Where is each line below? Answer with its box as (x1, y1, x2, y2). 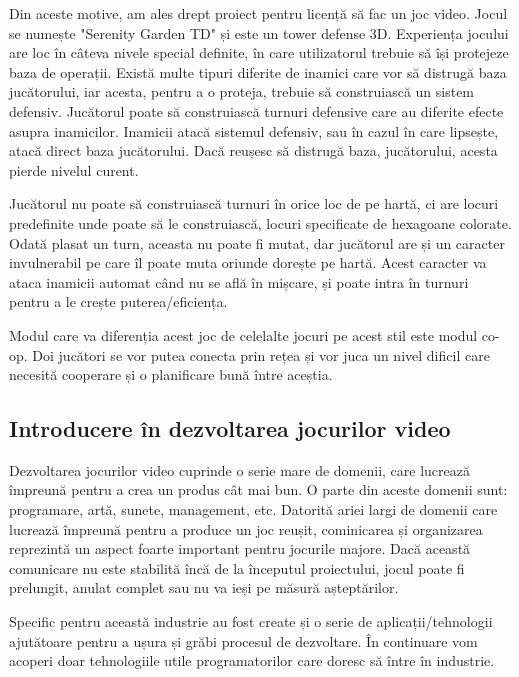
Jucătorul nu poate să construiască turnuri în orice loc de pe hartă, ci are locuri (9, 193, 499, 214)
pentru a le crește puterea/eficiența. (9, 291, 228, 312)
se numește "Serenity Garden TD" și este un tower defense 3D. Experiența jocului (9, 22, 509, 43)
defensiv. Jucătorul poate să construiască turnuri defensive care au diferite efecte (9, 100, 504, 121)
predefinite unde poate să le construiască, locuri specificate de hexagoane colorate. (9, 212, 512, 233)
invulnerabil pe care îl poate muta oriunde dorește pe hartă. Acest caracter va (9, 252, 487, 273)
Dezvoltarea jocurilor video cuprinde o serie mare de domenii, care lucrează (9, 459, 471, 480)
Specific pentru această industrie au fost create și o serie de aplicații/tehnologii (9, 611, 493, 632)
